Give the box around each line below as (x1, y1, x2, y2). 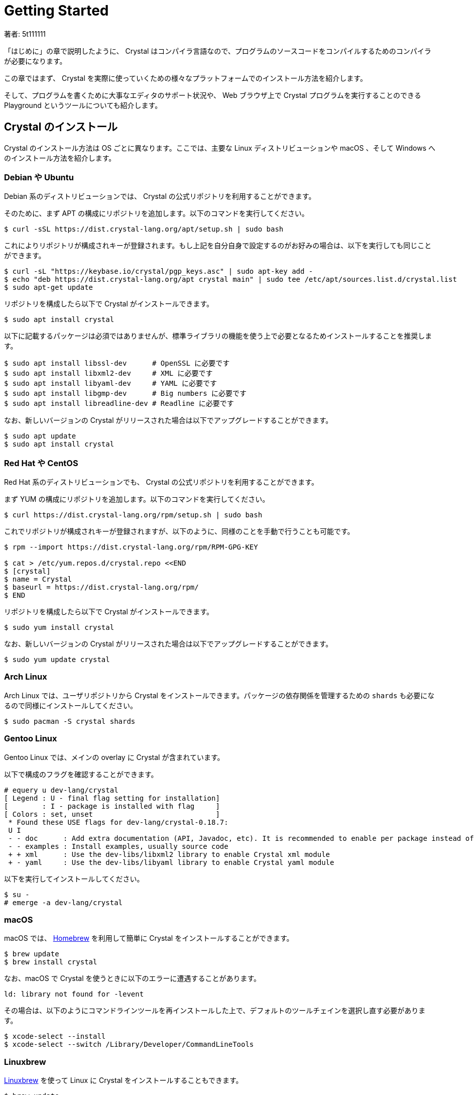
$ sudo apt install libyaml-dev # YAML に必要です (4, 379, 217, 388)
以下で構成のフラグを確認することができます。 (4, 770, 158, 779)
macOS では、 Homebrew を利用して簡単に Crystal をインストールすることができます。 (4, 934, 294, 943)
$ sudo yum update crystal (4, 655, 110, 664)
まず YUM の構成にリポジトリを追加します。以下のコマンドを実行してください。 (4, 495, 270, 504)
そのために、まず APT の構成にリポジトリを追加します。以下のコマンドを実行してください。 (4, 209, 309, 218)
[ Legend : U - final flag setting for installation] (4, 794, 220, 802)
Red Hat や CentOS (4, 458, 78, 468)
